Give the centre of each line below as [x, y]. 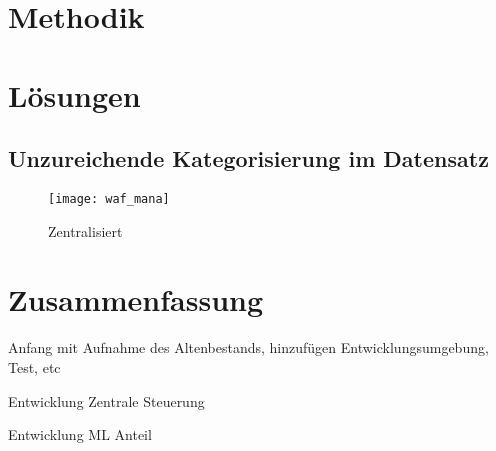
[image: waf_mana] [109, 198]
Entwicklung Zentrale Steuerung [106, 400]
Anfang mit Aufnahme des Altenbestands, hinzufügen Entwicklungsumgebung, [248, 347]
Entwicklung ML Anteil [80, 434]
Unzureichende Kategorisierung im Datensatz [248, 158]
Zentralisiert [85, 230]
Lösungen [74, 94]
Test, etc [34, 366]
